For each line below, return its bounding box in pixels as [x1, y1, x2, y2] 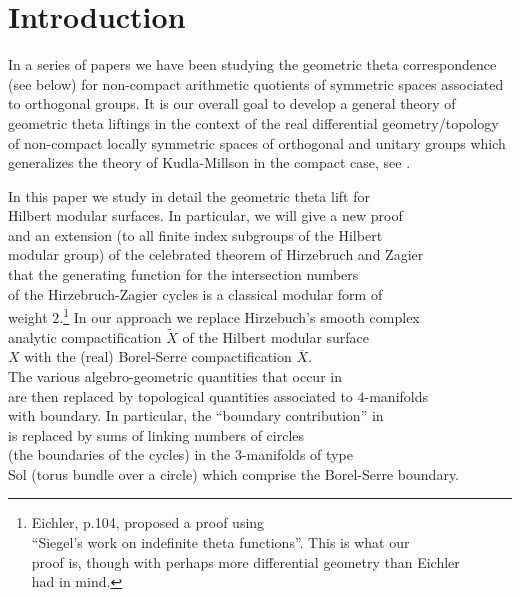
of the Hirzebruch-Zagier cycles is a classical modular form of [8, 283, 383, 304]
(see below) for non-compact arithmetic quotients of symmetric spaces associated [8, 73, 504, 94]
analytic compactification [8, 326, 162, 347]
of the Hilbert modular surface [182, 326, 370, 347]
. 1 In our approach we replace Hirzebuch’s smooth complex [59, 304, 420, 327]
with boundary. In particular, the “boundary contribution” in [8, 405, 384, 426]
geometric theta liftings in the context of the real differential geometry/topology [8, 112, 499, 133]
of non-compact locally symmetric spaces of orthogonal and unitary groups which [8, 132, 506, 153]
